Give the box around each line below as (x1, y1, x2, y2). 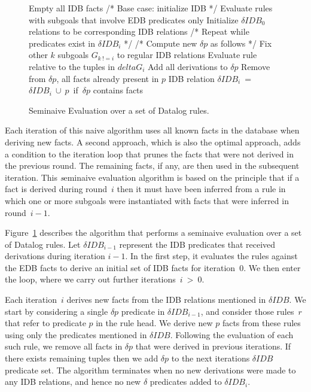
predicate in (121, 305, 165, 317)
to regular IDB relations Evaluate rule (117, 48, 257, 61)
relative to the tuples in (29, 60, 115, 72)
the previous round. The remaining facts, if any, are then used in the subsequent (5, 159, 300, 172)
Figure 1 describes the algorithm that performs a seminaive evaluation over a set (5, 226, 302, 239)
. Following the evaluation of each (170, 328, 294, 341)
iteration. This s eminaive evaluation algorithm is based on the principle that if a (5, 171, 300, 183)
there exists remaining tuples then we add (5, 352, 158, 364)
